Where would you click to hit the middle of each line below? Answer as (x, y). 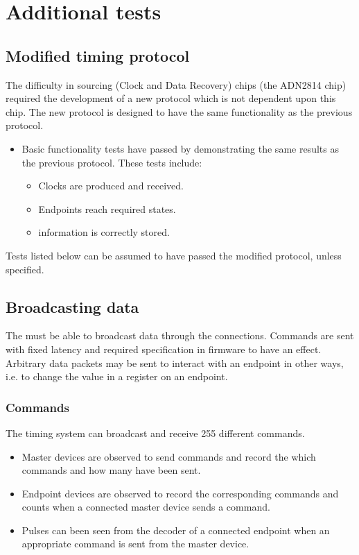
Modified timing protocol (98, 55)
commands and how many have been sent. (111, 470)
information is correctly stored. (104, 232)
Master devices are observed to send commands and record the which (169, 456)
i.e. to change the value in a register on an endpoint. (117, 376)
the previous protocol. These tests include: (112, 162)
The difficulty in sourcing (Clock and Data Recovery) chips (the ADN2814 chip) (176, 84)
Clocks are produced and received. (111, 186)
